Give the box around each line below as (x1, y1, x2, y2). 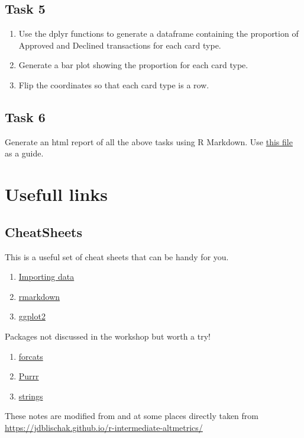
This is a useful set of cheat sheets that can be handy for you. (5, 250, 229, 263)
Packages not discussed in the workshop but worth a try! (5, 330, 211, 342)
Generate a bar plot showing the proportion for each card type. (18, 59, 248, 71)
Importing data (18, 270, 75, 283)
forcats (18, 350, 43, 362)
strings (18, 389, 43, 402)
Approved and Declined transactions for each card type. (18, 39, 221, 51)
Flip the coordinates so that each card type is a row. (18, 78, 209, 91)
